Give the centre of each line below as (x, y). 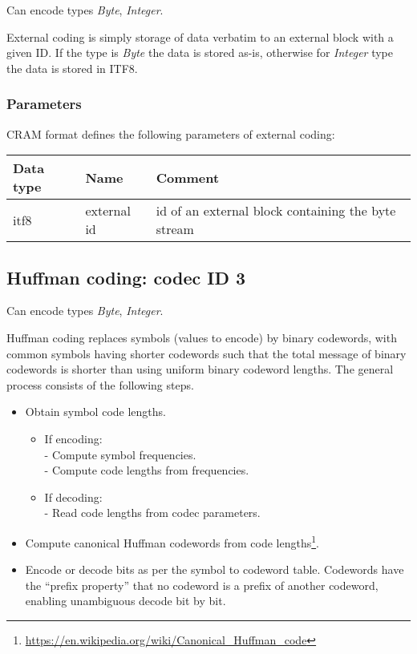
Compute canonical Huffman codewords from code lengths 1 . (172, 541)
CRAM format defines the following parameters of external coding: (171, 133)
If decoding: (73, 497)
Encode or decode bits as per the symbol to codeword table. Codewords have (215, 569)
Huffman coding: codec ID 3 (126, 277)
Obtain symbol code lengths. (95, 412)
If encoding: (73, 438)
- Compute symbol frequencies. (120, 454)
